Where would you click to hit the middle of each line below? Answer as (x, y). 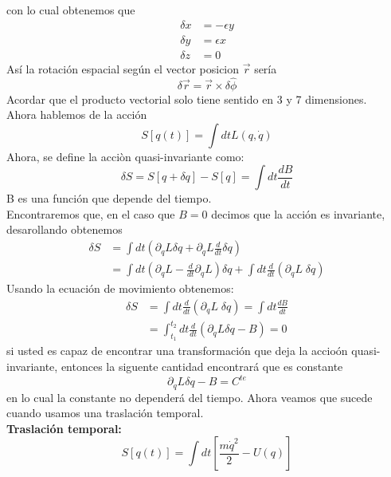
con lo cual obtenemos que (71, 10)
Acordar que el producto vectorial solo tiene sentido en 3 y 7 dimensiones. (187, 99)
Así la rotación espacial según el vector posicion (123, 68)
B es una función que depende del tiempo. (109, 198)
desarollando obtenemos (65, 229)
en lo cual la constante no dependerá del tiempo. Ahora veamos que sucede (190, 397)
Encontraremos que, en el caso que (91, 213)
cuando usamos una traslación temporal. (105, 413)
